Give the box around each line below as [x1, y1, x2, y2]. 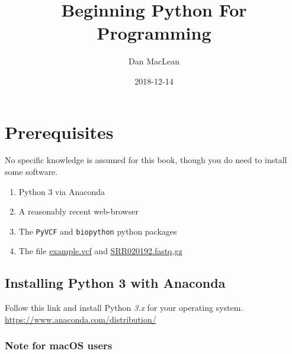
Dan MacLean [129, 55, 179, 67]
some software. [5, 165, 58, 178]
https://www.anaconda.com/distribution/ [5, 313, 156, 325]
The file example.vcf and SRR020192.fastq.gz [18, 245, 182, 257]
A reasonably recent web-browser [18, 205, 139, 217]
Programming [97, 21, 211, 45]
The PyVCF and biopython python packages [18, 225, 177, 237]
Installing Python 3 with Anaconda [5, 274, 226, 292]
